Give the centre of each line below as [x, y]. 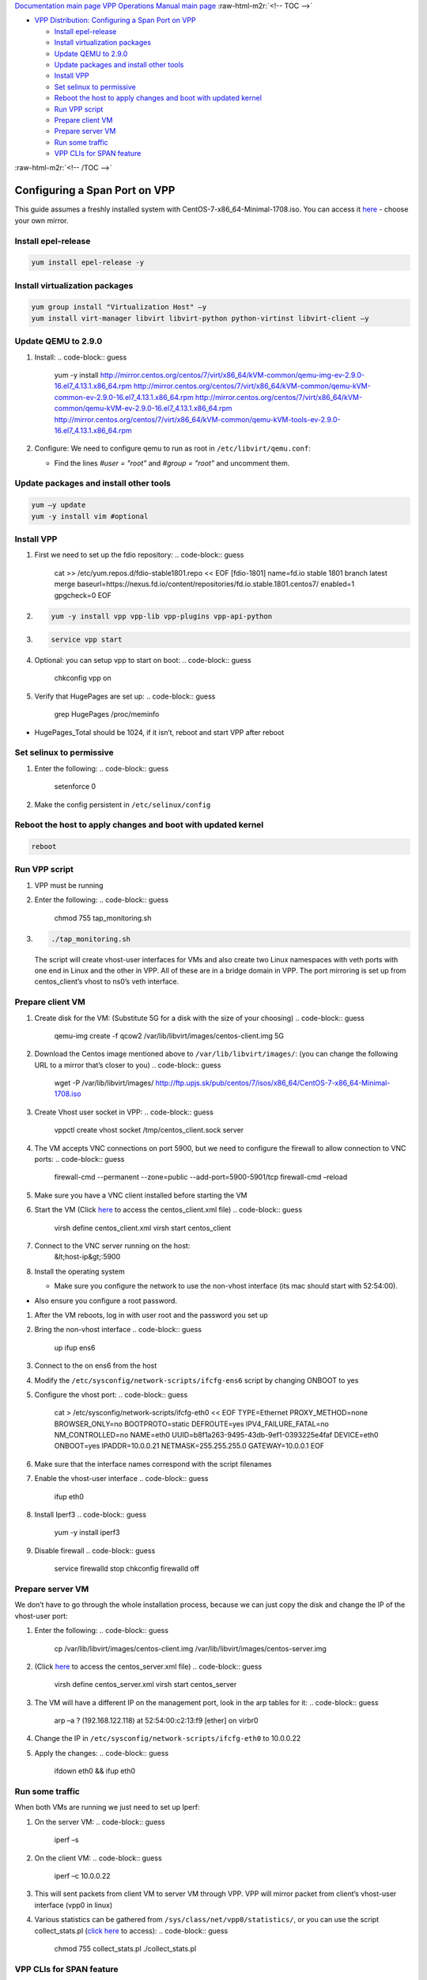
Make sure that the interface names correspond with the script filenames [153, 1464]
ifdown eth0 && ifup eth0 [95, 1771]
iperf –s [66, 1840]
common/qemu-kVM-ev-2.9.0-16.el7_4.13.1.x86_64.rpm [143, 409]
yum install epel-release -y [88, 263]
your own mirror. [42, 220]
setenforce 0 [75, 786]
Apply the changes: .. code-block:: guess [102, 1753]
